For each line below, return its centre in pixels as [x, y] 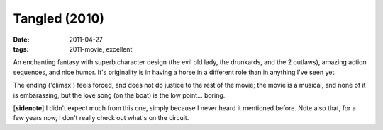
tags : [21, 49]
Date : [21, 40]
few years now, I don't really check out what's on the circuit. [101, 118]
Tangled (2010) [59, 18]
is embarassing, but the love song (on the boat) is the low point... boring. [119, 95]
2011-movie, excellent [101, 49]
